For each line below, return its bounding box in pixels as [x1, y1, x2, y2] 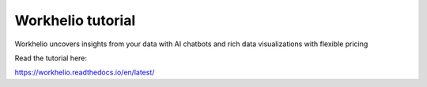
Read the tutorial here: [14, 53, 87, 63]
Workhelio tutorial [14, 12, 136, 29]
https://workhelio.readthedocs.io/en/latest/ [14, 67, 155, 78]
